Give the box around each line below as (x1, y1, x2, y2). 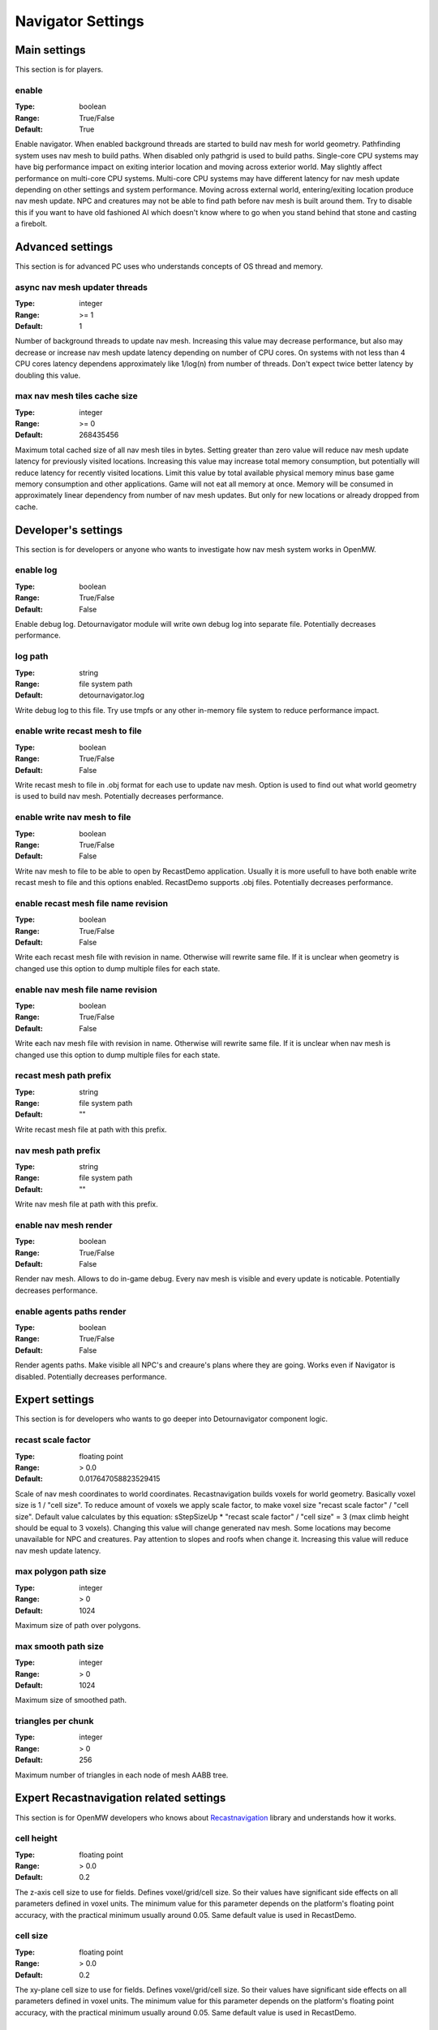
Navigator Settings (15, 12, 145, 30)
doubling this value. (15, 370, 81, 380)
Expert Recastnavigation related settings (15, 1791, 226, 1805)
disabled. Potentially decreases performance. (15, 1371, 167, 1381)
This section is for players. (15, 65, 104, 75)
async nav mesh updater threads (15, 281, 148, 292)
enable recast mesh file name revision (15, 897, 169, 909)
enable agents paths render (15, 1306, 127, 1317)
